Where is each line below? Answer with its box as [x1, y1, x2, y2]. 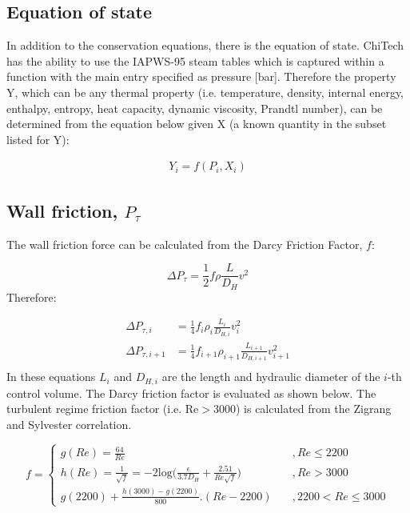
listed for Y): [6, 130, 70, 147]
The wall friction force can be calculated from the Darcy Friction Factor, [6, 235, 363, 252]
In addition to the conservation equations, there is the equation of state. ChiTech [6, 37, 404, 54]
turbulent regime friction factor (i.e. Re [6, 400, 199, 417]
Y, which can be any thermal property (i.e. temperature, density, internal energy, [6, 83, 404, 100]
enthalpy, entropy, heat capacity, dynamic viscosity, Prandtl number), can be [6, 99, 383, 116]
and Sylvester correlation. [6, 415, 132, 432]
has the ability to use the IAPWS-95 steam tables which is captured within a [6, 52, 384, 69]
